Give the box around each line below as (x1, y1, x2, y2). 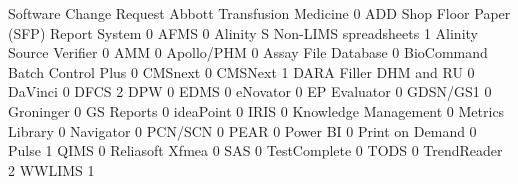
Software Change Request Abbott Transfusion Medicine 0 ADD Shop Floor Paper (8, 3, 511, 23)
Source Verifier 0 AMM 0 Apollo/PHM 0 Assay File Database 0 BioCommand (8, 42, 488, 63)
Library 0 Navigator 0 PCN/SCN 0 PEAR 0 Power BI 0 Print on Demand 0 (8, 120, 477, 141)
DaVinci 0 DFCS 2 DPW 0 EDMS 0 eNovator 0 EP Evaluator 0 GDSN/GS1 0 (8, 81, 492, 102)
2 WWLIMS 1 (8, 159, 95, 180)
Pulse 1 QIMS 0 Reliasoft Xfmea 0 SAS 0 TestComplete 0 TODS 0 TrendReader (8, 140, 503, 161)
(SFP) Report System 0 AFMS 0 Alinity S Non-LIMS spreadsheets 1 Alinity (8, 22, 478, 43)
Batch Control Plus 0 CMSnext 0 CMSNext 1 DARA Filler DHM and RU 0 (8, 61, 475, 82)
